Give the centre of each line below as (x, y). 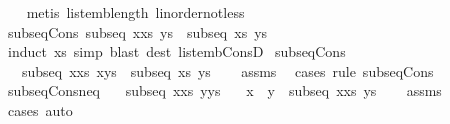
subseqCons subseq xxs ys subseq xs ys (137, 31)
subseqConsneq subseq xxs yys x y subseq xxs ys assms (224, 90)
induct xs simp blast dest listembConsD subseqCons (176, 51)
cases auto (40, 109)
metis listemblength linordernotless (135, 12)
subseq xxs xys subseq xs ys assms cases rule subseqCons (227, 70)
